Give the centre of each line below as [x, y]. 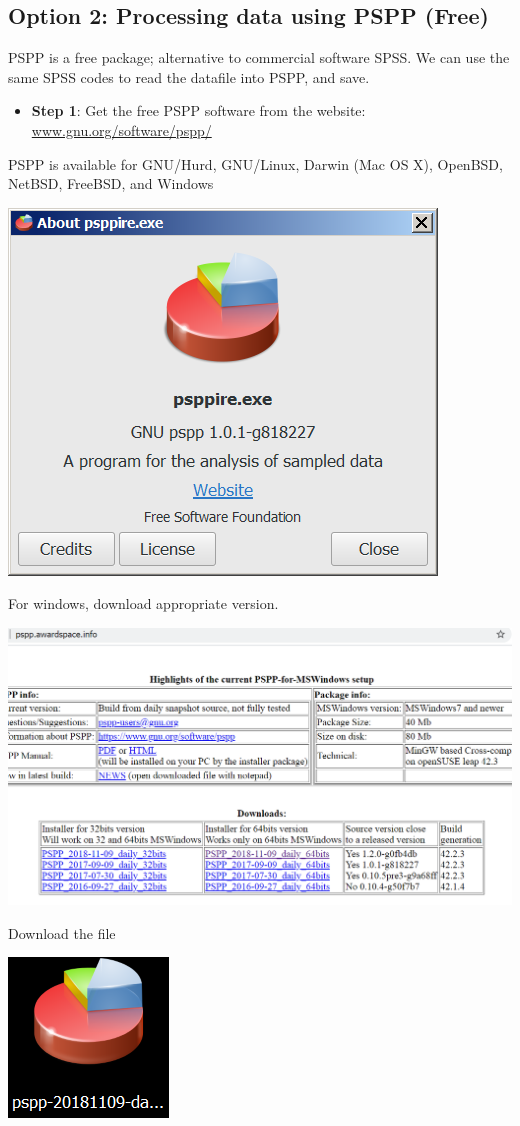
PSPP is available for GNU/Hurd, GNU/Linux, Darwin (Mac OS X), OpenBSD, [255, 163]
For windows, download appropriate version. [143, 603]
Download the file [62, 932]
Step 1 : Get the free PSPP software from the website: [198, 110]
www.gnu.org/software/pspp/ [121, 129]
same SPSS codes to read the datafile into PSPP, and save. [189, 76]
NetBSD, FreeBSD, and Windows [111, 183]
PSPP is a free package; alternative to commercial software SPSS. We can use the [259, 57]
